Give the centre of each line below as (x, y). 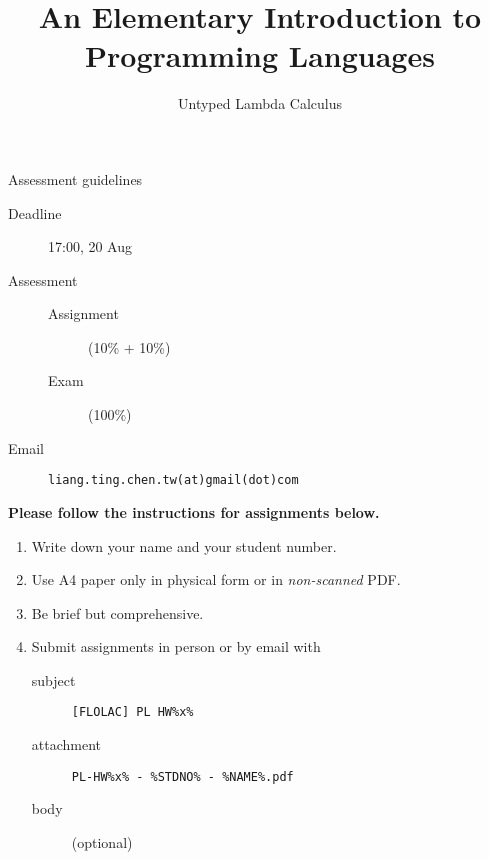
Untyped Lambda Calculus (259, 103)
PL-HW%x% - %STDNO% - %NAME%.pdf (182, 776)
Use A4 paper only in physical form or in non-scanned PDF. (216, 579)
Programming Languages (260, 55)
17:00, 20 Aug (90, 246)
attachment (66, 744)
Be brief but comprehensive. (117, 612)
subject (53, 679)
